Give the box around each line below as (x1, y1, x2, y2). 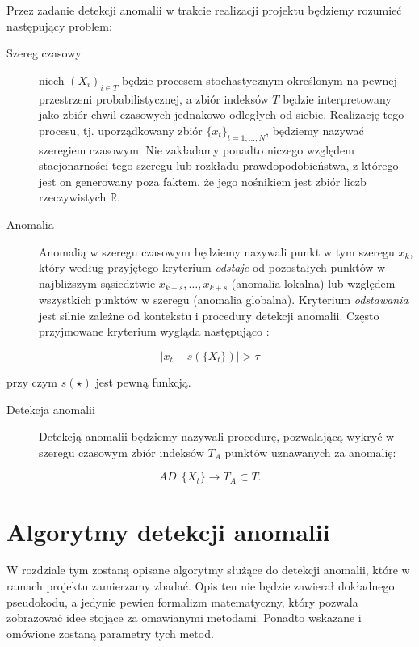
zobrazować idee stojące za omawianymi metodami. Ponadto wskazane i (6, 609, 362, 626)
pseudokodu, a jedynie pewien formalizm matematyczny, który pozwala (6, 593, 358, 610)
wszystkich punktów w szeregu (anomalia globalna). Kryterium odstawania (39, 291, 409, 308)
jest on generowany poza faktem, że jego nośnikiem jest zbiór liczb (39, 172, 367, 189)
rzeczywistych (39, 188, 107, 205)
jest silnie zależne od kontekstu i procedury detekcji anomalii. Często (39, 307, 379, 323)
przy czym (6, 373, 58, 390)
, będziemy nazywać (266, 121, 364, 138)
